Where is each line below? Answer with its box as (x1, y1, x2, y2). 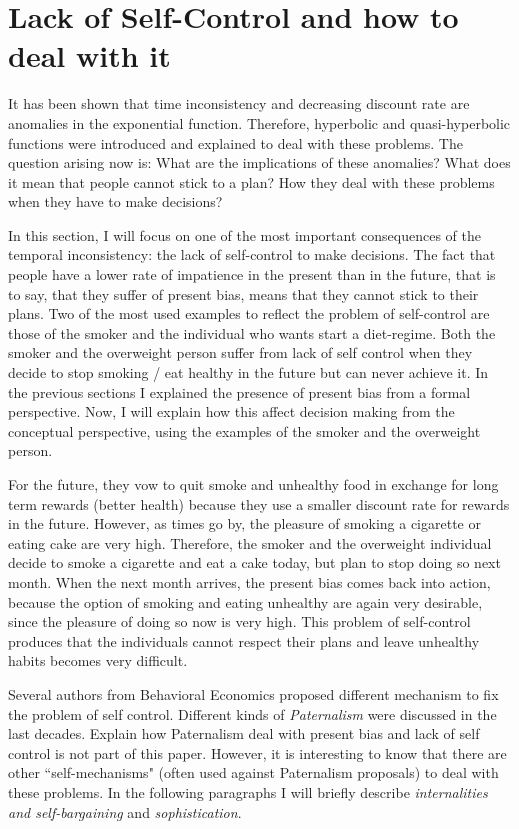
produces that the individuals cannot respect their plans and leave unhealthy (8, 630, 480, 651)
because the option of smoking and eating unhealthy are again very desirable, (8, 591, 483, 612)
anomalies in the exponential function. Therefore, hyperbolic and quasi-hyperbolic (8, 112, 511, 133)
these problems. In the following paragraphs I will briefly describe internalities (8, 781, 488, 802)
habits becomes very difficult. (8, 650, 188, 671)
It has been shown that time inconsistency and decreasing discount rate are (8, 93, 470, 114)
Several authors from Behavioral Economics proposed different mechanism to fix (8, 683, 499, 704)
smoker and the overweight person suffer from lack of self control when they (8, 342, 473, 363)
